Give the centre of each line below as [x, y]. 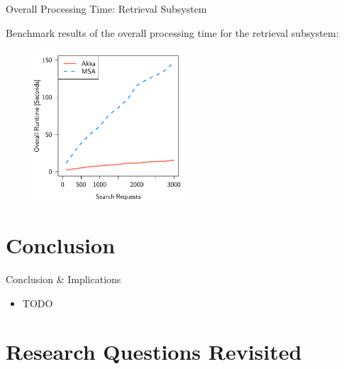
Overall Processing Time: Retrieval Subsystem [106, 9]
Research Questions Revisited [154, 352]
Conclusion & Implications [63, 279]
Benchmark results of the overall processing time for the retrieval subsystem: [172, 32]
